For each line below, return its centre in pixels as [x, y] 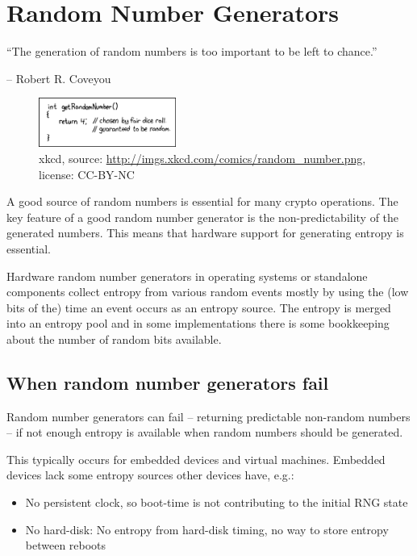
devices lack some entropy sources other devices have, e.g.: [150, 475]
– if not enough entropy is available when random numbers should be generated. [205, 432]
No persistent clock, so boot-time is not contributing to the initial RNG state [217, 502]
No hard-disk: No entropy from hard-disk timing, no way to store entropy [207, 529]
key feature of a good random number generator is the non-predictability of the [203, 217]
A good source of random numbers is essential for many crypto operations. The [202, 201]
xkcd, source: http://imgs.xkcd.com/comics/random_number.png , [202, 158]
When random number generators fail [168, 382]
